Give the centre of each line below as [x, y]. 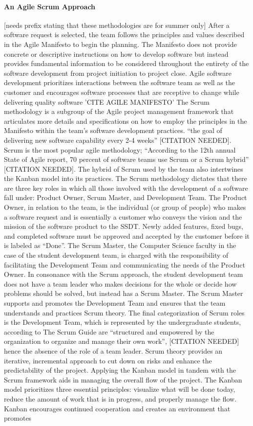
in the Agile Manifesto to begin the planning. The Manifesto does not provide [120, 44]
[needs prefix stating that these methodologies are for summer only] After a [117, 25]
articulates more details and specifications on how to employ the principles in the [126, 121]
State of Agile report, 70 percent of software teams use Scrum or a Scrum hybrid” [126, 159]
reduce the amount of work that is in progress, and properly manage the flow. [120, 398]
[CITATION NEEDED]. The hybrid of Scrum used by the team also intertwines [124, 168]
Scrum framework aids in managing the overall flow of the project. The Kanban [123, 379]
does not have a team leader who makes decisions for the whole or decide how [120, 283]
